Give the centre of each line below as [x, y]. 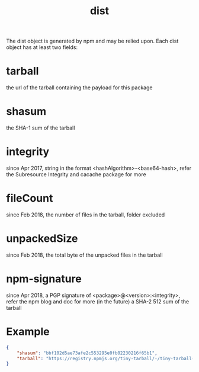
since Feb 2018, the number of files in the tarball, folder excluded [86, 215]
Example [28, 332]
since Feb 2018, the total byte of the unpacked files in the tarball [84, 255]
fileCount [30, 198]
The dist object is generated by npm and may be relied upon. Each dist [92, 41]
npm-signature [44, 279]
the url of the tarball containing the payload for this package [79, 88]
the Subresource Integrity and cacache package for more [76, 174]
